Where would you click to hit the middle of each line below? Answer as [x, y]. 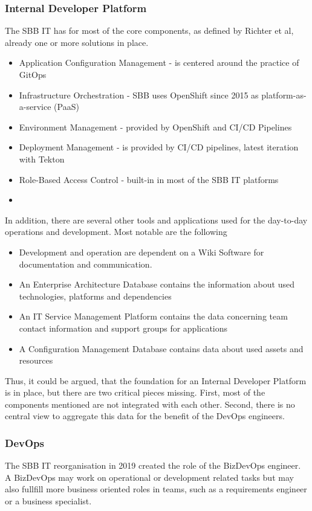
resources [36, 360]
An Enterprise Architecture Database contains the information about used [157, 284]
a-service [35, 107]
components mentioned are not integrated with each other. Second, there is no [150, 404]
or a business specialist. [48, 501]
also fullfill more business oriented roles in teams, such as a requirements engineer [156, 489]
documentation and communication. [86, 264]
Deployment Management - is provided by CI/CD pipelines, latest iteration [159, 147]
